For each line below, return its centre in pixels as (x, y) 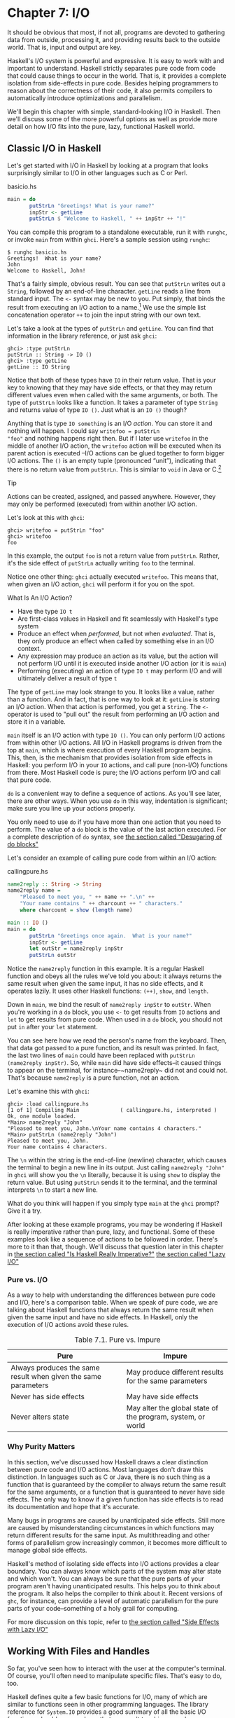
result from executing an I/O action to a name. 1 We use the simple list (107, 307)
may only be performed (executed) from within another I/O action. (102, 504)
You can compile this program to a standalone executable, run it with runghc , (117, 232)
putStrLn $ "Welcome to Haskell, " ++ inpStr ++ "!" (108, 219)
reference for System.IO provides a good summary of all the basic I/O (107, 1712)
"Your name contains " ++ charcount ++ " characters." (101, 904)
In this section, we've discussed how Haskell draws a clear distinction (108, 1462)
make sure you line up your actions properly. (71, 808)
